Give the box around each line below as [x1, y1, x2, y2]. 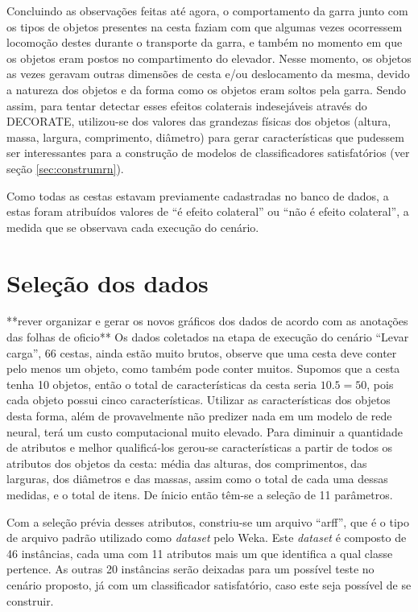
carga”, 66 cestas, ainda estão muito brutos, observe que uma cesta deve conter [6, 344, 397, 361]
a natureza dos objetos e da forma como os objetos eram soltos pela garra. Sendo [6, 81, 407, 97]
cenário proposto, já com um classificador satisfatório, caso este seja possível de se [6, 576, 412, 593]
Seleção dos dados [6, 266, 209, 299]
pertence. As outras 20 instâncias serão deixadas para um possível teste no [6, 560, 375, 577]
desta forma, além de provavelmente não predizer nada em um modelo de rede [6, 407, 392, 424]
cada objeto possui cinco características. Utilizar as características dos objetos [6, 391, 391, 408]
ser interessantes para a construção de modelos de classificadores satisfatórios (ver [6, 144, 410, 161]
